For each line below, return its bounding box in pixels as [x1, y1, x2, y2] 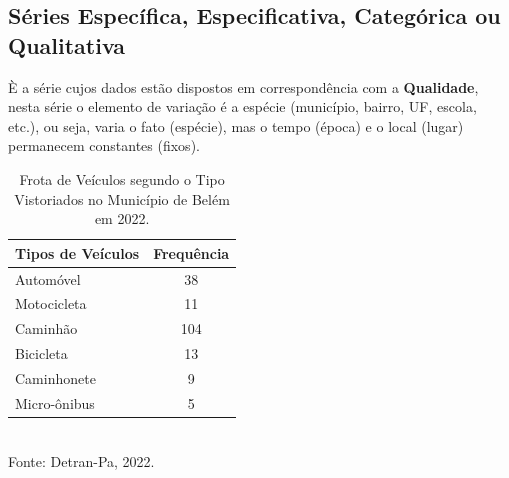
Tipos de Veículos [15, 242, 140, 263]
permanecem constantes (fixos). [8, 135, 200, 156]
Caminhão [15, 318, 78, 339]
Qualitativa [8, 29, 126, 60]
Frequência [153, 242, 230, 263]
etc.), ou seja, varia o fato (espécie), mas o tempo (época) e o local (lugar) [8, 115, 464, 136]
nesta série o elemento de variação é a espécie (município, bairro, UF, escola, [8, 96, 477, 117]
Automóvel [15, 268, 81, 289]
